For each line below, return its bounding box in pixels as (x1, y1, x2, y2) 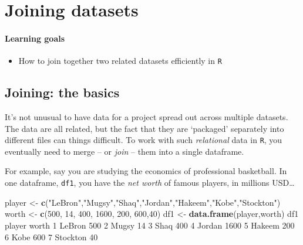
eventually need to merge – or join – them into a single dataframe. (5, 145, 244, 157)
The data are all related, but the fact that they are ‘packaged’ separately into (5, 122, 284, 134)
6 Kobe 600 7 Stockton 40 (5, 230, 98, 243)
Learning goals (5, 32, 65, 44)
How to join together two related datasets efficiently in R (18, 55, 222, 67)
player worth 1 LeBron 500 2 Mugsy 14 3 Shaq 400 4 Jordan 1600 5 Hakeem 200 (5, 219, 295, 231)
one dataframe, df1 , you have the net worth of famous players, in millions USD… (5, 176, 295, 189)
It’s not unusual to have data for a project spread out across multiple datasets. (5, 111, 288, 123)
